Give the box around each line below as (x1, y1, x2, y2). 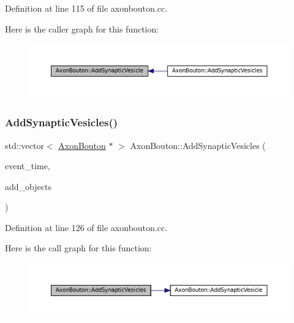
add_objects (5, 180, 51, 192)
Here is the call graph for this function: (5, 241, 152, 254)
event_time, (5, 159, 50, 172)
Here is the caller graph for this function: (5, 22, 159, 35)
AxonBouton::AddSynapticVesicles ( (130, 139, 266, 151)
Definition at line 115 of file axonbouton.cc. (5, 2, 168, 14)
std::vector (5, 139, 44, 151)
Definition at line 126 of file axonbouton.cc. (5, 221, 168, 234)
